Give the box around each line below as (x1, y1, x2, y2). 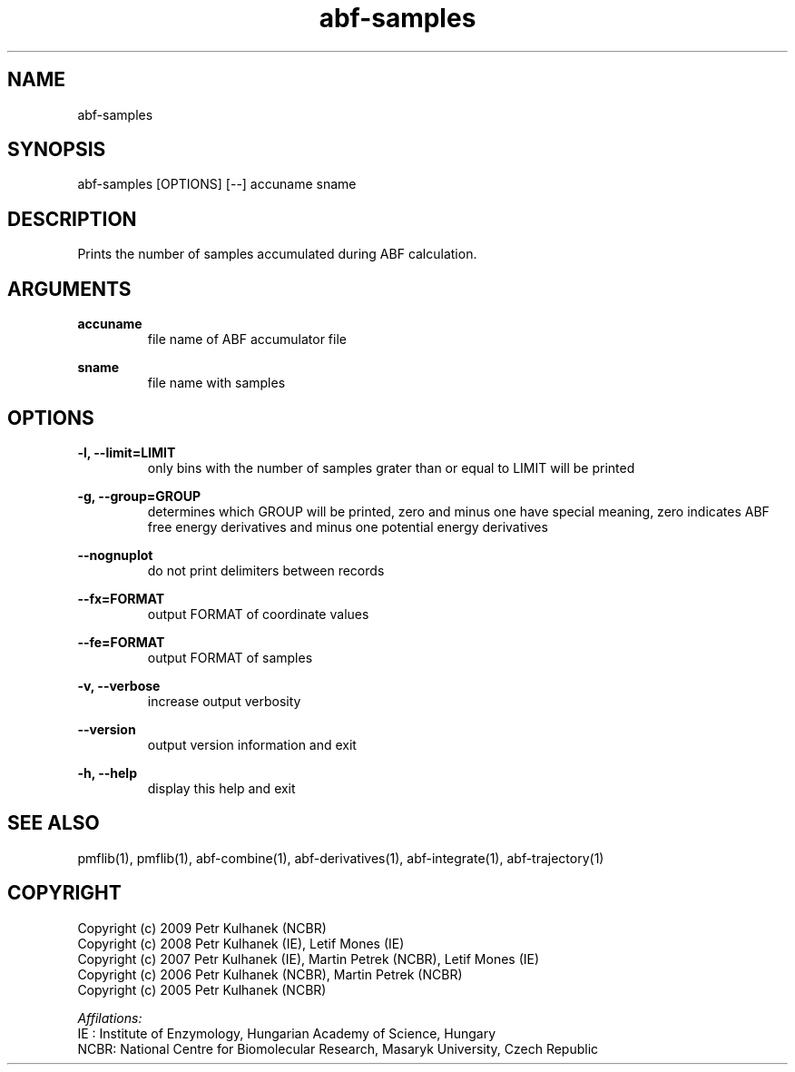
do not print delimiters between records (147, 562, 385, 578)
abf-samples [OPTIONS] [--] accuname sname (77, 176, 357, 192)
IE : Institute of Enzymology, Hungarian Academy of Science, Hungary (77, 1025, 496, 1041)
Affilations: (77, 1009, 142, 1026)
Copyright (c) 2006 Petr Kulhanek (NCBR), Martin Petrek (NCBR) (77, 966, 463, 982)
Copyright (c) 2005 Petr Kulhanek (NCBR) (77, 981, 327, 998)
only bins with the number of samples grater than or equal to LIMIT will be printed (147, 459, 635, 476)
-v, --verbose (77, 677, 161, 693)
